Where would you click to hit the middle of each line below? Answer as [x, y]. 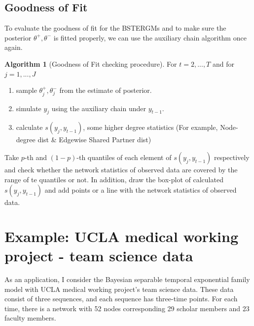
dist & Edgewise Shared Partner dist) [94, 140]
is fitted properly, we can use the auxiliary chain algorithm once [150, 37]
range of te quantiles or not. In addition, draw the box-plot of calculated [114, 179]
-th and [36, 157]
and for [223, 63]
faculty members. [30, 318]
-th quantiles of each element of [124, 157]
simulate [29, 108]
